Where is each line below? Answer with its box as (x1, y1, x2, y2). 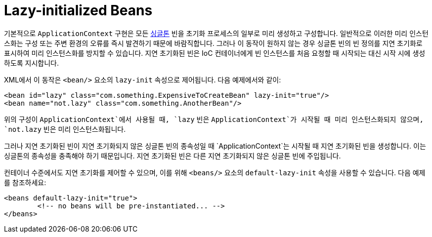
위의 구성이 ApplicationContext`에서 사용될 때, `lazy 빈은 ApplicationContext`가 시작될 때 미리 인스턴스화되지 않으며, (4, 115, 424, 123)
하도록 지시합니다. (4, 58, 59, 67)
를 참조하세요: (4, 178, 46, 187)
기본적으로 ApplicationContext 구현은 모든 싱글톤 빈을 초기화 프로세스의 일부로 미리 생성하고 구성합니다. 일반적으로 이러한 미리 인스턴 (4, 29, 429, 38)
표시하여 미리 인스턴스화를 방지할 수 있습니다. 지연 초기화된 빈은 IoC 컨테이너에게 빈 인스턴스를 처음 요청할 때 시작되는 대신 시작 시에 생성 (4, 48, 426, 57)
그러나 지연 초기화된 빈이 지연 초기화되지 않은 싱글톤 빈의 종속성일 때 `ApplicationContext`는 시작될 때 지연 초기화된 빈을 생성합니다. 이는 (4, 141, 426, 150)
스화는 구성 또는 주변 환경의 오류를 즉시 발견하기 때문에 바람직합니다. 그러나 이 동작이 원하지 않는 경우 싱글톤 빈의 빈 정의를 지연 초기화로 (4, 39, 423, 47)
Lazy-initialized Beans (4, 2, 153, 19)
